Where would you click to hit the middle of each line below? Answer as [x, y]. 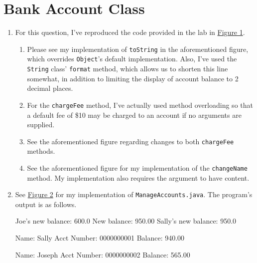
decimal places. [50, 88]
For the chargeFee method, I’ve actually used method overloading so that [140, 105]
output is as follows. [46, 204]
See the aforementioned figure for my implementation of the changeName [137, 167]
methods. [41, 151]
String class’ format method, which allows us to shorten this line [128, 69]
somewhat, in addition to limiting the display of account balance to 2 [133, 78]
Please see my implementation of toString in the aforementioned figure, [138, 49]
